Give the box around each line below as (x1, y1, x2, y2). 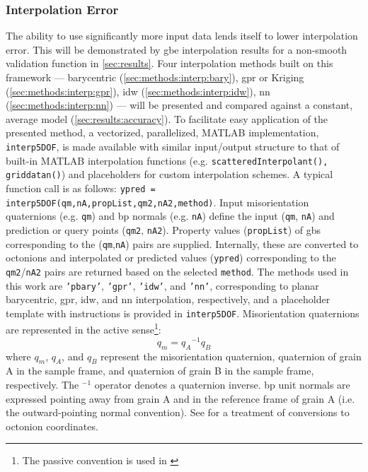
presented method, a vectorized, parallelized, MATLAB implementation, (6, 125, 319, 140)
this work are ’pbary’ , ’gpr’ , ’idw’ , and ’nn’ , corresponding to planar (6, 278, 319, 293)
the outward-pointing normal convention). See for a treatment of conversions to (6, 405, 350, 420)
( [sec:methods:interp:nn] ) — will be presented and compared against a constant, (6, 98, 353, 112)
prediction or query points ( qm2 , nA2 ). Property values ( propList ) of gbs (6, 222, 321, 237)
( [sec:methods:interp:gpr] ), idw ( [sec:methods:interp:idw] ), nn (6, 83, 270, 98)
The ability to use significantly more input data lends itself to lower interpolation (6, 28, 358, 43)
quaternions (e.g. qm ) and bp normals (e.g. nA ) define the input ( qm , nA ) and (6, 208, 335, 223)
